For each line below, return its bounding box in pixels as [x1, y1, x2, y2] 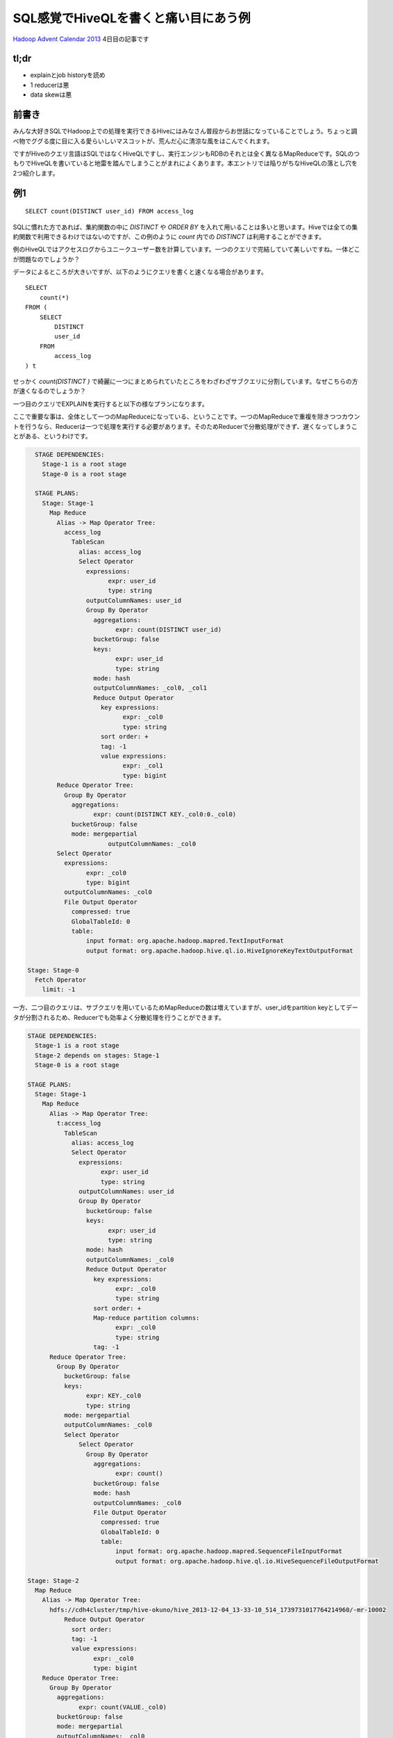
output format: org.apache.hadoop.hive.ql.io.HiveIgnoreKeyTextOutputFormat [85, 946, 353, 955]
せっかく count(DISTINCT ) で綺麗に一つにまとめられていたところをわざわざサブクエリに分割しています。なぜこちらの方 [12, 377, 358, 385]
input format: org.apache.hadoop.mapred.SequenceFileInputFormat [115, 1548, 343, 1555]
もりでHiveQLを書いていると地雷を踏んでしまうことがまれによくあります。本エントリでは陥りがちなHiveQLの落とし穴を [12, 159, 358, 168]
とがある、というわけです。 [12, 432, 92, 440]
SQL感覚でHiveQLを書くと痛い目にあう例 [12, 10, 251, 26]
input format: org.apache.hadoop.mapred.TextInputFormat [85, 937, 284, 945]
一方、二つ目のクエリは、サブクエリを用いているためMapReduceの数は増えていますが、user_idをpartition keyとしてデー [12, 1003, 358, 1012]
